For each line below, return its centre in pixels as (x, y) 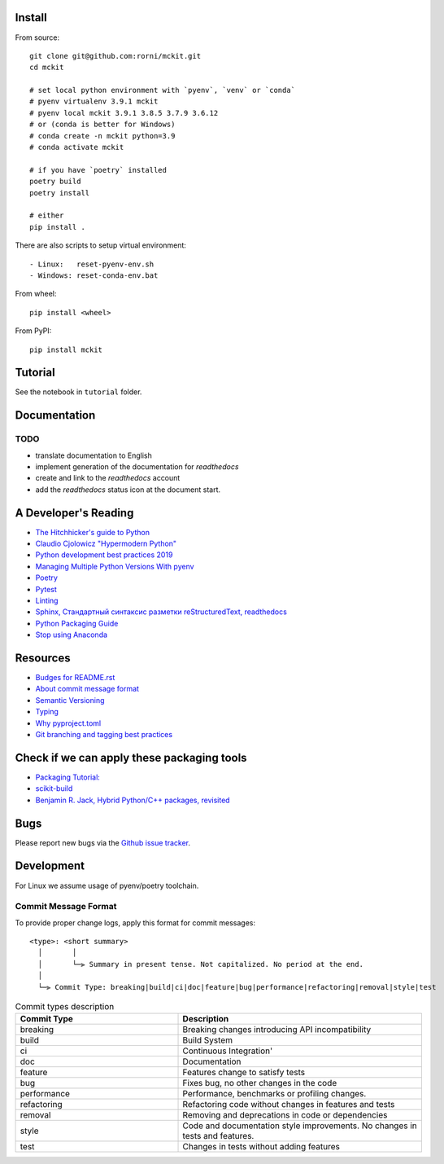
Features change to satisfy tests (244, 1073)
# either (47, 215)
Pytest (46, 589)
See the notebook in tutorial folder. (78, 392)
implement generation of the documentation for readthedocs (137, 466)
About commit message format (87, 689)
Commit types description (65, 1007)
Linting (47, 600)
